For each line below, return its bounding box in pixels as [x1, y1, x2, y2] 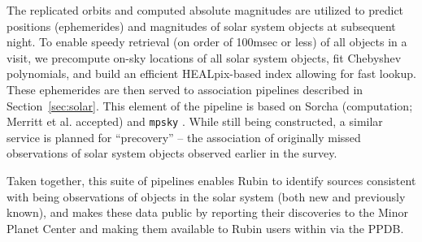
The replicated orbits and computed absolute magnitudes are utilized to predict [7, 2, 404, 18]
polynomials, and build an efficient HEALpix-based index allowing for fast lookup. [7, 65, 416, 82]
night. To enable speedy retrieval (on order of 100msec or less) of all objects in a [7, 33, 407, 50]
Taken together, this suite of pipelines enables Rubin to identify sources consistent [7, 172, 416, 188]
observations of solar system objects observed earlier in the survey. [7, 145, 337, 162]
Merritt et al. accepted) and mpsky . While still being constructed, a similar [7, 113, 383, 130]
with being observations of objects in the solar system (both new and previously [7, 188, 406, 205]
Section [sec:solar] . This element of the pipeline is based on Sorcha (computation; [7, 97, 413, 114]
